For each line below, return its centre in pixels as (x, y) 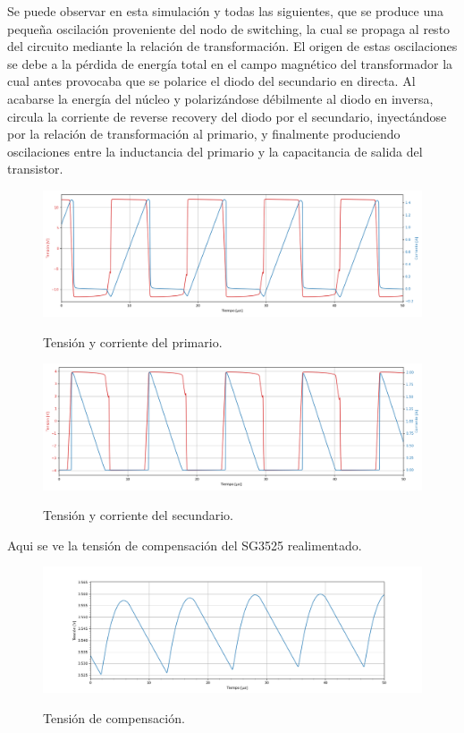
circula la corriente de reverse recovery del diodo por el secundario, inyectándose (227, 116)
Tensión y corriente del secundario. (138, 515)
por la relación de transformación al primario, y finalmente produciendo (204, 134)
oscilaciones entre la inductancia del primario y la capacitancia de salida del (215, 151)
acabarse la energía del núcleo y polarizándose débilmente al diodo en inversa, (220, 98)
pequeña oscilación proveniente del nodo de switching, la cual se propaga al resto (229, 28)
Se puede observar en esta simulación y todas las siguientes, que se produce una (225, 11)
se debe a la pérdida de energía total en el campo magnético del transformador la (230, 63)
